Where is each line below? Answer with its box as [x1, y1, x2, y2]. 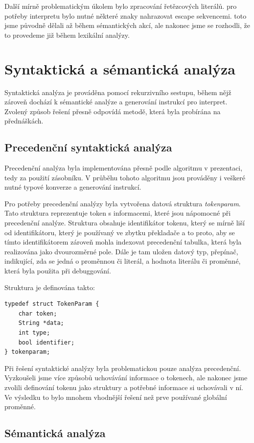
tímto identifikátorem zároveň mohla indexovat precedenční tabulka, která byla [4, 237, 242, 247]
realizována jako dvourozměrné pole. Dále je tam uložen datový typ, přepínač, [4, 246, 238, 256]
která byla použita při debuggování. [4, 266, 111, 276]
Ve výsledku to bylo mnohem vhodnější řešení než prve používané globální [4, 392, 227, 402]
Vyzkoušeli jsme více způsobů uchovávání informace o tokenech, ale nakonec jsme [4, 372, 248, 383]
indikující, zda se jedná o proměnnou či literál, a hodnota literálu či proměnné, [4, 256, 241, 266]
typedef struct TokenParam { [4, 300, 99, 308]
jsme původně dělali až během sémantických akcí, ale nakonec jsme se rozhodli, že [4, 20, 250, 30]
